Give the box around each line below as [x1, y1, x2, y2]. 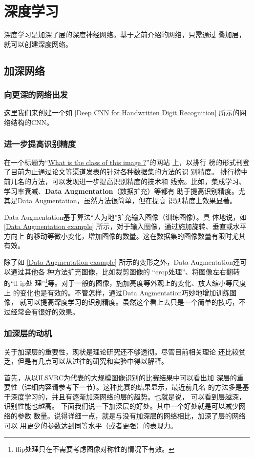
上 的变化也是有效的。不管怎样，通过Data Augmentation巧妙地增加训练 [4, 287, 230, 297]
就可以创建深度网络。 [4, 39, 72, 49]
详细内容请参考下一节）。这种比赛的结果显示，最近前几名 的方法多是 [24, 382, 242, 392]
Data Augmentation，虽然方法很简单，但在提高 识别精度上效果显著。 [17, 195, 237, 206]
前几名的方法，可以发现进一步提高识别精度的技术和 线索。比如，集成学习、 [4, 176, 246, 186]
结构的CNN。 [10, 117, 54, 127]
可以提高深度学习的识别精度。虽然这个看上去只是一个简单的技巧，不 [26, 297, 246, 307]
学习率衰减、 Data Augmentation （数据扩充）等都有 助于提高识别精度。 [4, 186, 239, 196]
